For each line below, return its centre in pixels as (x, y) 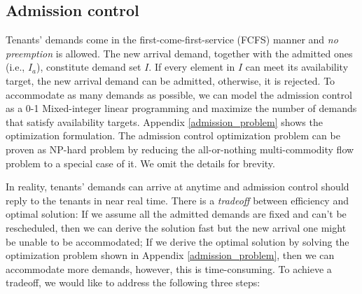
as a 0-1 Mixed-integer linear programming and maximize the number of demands (181, 108)
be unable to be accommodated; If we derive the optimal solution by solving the (177, 241)
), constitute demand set (89, 67)
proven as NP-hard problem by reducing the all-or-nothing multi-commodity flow (180, 149)
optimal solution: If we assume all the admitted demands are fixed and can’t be (176, 214)
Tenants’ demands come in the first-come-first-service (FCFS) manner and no (172, 40)
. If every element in (192, 67)
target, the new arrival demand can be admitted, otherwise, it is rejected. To (170, 80)
